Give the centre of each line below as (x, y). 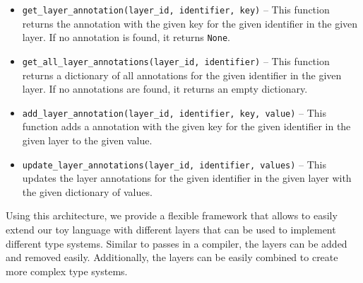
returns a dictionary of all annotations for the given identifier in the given (182, 75)
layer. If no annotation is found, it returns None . (126, 37)
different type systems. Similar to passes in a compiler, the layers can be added (177, 243)
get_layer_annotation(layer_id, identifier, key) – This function (176, 9)
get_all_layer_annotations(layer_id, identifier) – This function (176, 60)
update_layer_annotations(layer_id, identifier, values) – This (174, 164)
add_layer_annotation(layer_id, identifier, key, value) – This (174, 112)
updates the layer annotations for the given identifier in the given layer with (187, 178)
